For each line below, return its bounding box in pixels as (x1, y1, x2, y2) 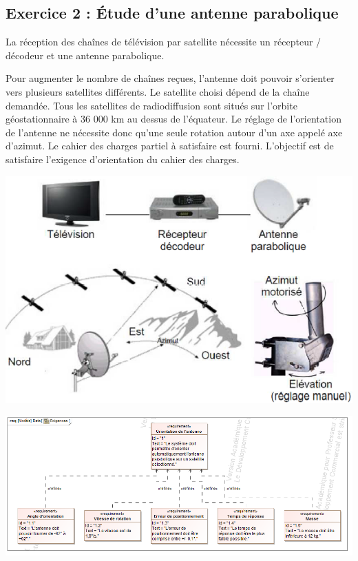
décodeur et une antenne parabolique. (6, 47, 165, 62)
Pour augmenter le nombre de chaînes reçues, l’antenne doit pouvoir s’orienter (6, 71, 335, 85)
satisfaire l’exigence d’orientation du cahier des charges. (6, 151, 240, 166)
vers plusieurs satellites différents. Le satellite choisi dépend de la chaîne (6, 84, 310, 98)
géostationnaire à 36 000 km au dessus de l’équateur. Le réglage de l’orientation (6, 112, 341, 126)
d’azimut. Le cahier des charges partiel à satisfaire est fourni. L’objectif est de (6, 138, 334, 153)
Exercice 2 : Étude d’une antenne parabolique (6, 2, 339, 23)
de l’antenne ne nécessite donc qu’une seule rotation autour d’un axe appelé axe (6, 125, 343, 139)
